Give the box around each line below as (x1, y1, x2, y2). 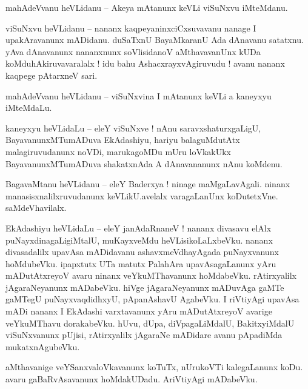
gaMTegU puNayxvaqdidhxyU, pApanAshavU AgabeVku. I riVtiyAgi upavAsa (5, 293, 300, 305)
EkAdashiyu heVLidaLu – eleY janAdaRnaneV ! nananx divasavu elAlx (5, 221, 272, 234)
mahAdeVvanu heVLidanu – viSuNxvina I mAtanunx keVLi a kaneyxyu (5, 89, 272, 102)
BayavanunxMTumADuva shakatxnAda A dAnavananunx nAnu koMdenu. (5, 157, 283, 170)
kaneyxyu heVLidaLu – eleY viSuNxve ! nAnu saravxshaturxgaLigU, (5, 121, 261, 134)
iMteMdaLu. (5, 101, 52, 114)
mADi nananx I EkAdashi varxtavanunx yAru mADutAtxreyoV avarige (5, 305, 272, 318)
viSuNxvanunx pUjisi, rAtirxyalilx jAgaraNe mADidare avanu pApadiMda (5, 328, 283, 341)
